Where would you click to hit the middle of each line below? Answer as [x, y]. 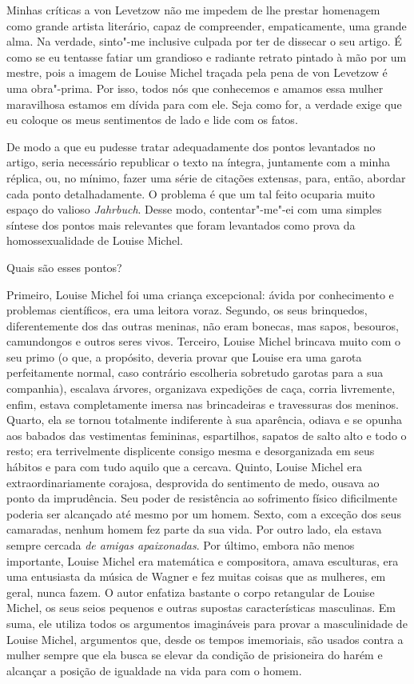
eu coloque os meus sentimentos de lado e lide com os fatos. [152, 120]
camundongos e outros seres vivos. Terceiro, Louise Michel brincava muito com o [204, 341]
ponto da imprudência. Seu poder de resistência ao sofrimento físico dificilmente [202, 498]
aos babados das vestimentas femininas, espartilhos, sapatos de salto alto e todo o [207, 435]
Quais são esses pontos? [64, 267]
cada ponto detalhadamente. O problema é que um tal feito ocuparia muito [191, 193]
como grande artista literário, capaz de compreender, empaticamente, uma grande [207, 25]
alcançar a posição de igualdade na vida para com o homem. [154, 670]
